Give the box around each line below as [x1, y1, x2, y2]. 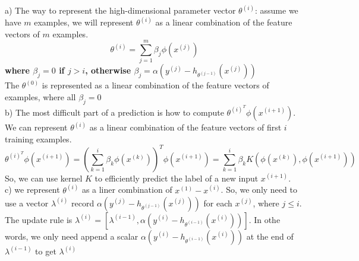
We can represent [5, 121, 68, 133]
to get [35, 244, 56, 257]
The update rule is [5, 213, 73, 225]
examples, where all [5, 90, 76, 103]
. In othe [248, 213, 281, 225]
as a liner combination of [81, 183, 172, 196]
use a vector [5, 196, 49, 209]
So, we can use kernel [5, 171, 83, 184]
